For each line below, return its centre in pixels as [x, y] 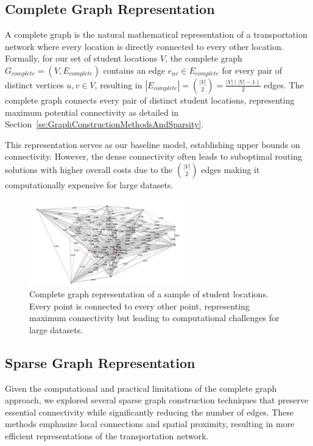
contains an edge [134, 70]
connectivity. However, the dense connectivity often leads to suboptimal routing [153, 156]
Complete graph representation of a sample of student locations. [149, 293]
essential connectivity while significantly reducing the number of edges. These [149, 412]
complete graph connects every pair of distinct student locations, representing [150, 100]
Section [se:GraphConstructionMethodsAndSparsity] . [104, 124]
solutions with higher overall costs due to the [89, 169]
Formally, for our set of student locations [81, 58]
